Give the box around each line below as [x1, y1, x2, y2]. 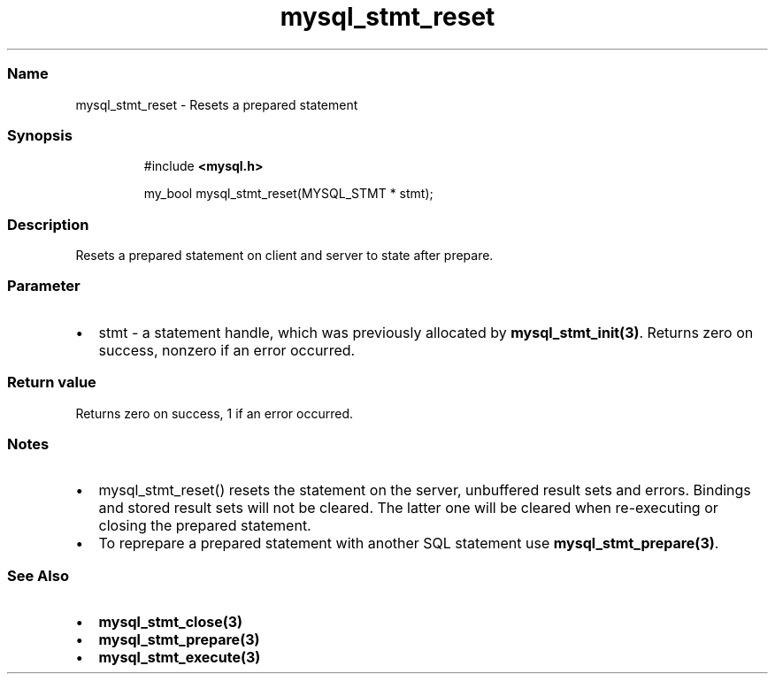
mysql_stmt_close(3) [98, 613, 243, 631]
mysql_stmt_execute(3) [98, 648, 261, 666]
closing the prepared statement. [98, 516, 311, 535]
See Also [7, 566, 69, 585]
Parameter [7, 277, 81, 295]
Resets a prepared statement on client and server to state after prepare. [75, 248, 494, 263]
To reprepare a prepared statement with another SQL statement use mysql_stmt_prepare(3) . [98, 534, 719, 553]
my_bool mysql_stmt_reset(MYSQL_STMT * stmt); [143, 186, 434, 202]
